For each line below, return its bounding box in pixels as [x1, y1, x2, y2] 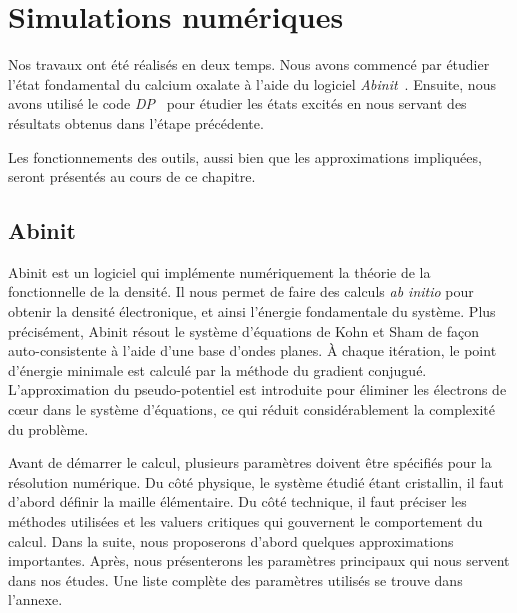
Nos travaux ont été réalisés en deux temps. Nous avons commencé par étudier [8, 54, 490, 75]
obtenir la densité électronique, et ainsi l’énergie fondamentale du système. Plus [8, 301, 496, 322]
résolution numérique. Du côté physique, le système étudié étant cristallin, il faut [8, 471, 504, 492]
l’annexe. [8, 589, 63, 610]
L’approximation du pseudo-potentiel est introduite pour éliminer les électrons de [8, 379, 507, 400]
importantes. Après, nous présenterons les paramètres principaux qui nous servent [8, 550, 510, 571]
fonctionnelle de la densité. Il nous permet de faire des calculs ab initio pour [8, 281, 474, 302]
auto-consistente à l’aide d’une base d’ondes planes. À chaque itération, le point [8, 340, 497, 361]
